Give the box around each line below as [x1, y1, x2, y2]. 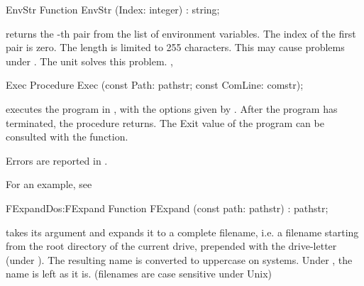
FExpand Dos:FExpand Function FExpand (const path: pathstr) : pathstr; [6, 200, 329, 215]
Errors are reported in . [6, 153, 108, 167]
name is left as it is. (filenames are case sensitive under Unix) [6, 266, 272, 281]
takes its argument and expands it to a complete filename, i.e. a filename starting [6, 224, 359, 239]
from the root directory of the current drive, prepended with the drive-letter [6, 238, 337, 253]
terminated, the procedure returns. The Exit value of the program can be [6, 115, 324, 130]
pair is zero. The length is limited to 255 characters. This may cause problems [6, 40, 345, 55]
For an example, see [6, 177, 92, 192]
